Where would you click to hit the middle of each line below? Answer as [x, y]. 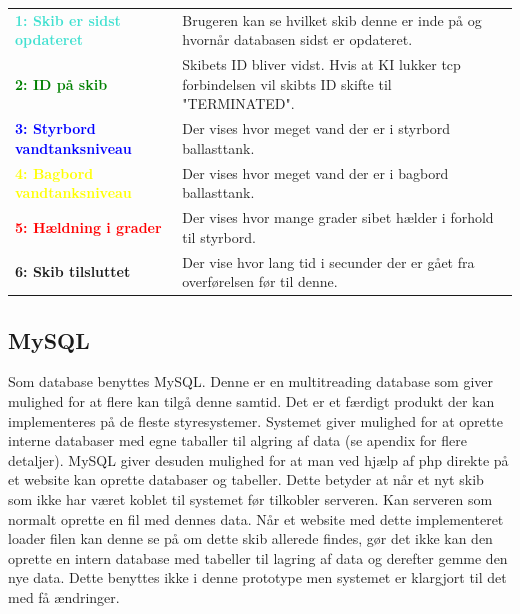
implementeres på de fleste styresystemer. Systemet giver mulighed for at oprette [255, 420]
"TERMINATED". [238, 103]
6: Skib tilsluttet [73, 271]
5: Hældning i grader [88, 226]
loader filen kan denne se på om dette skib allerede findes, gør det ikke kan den [250, 538]
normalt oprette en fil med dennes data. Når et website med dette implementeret [256, 518]
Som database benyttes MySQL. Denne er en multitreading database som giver [250, 381]
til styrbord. [219, 236]
